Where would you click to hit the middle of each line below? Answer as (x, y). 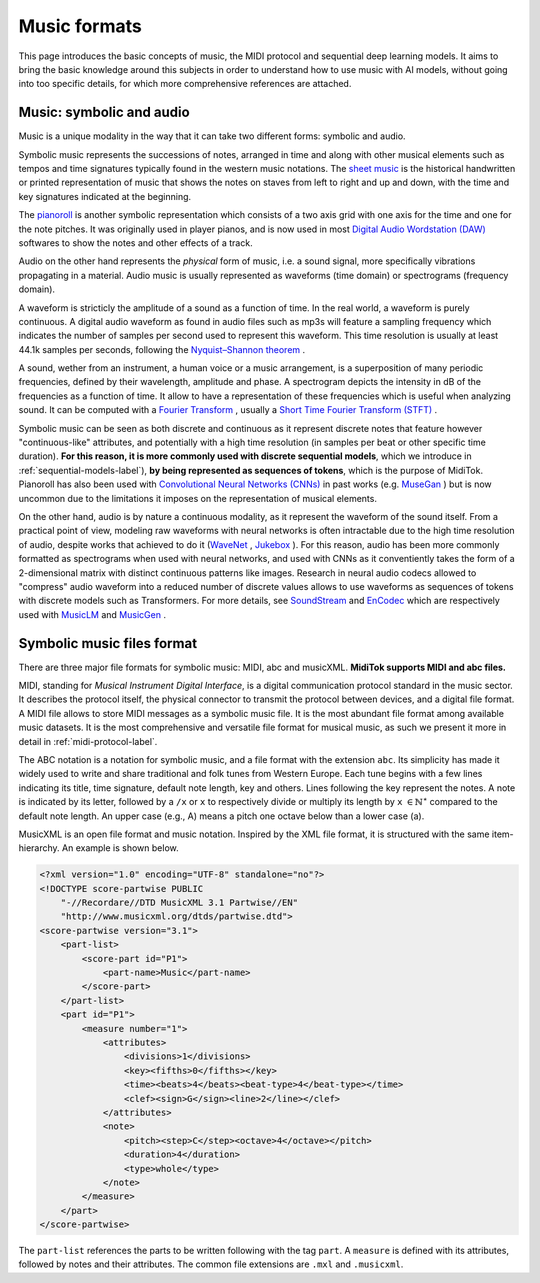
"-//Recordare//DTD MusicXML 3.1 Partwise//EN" (179, 903)
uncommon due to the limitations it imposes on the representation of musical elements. (197, 498)
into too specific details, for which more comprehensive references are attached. (185, 84)
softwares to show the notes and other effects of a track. (136, 242)
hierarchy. (39, 848)
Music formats (80, 26)
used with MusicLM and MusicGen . (92, 614)
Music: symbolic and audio (104, 112)
